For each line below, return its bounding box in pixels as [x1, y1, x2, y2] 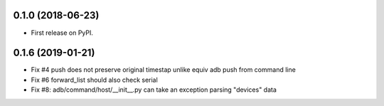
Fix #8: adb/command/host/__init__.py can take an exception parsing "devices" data [31, 85, 277, 94]
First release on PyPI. [31, 28, 94, 37]
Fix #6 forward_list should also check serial [31, 75, 158, 84]
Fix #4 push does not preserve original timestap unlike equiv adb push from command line [31, 65, 297, 74]
